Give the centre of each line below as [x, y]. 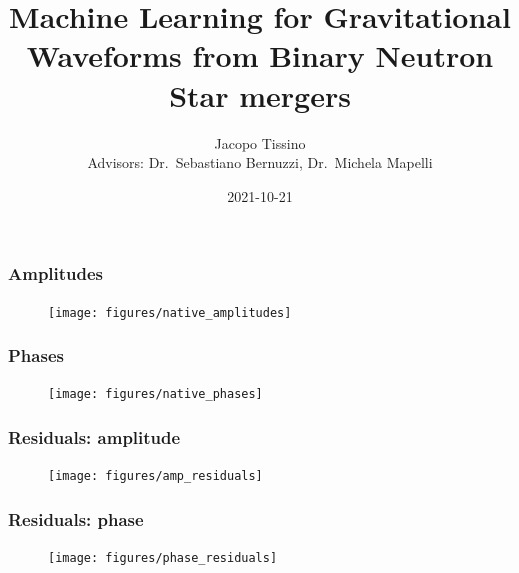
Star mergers [260, 94]
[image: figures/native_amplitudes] [170, 312]
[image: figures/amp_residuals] [155, 476]
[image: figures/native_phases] [155, 394]
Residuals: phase [76, 518]
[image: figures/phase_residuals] [163, 558]
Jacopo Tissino [260, 142]
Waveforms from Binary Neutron [260, 55]
